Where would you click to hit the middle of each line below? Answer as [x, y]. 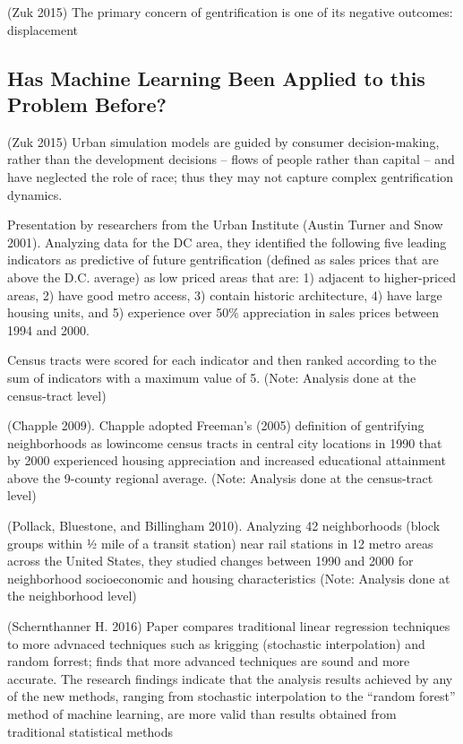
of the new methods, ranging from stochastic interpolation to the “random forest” [231, 696]
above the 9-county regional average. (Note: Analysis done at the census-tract [220, 477]
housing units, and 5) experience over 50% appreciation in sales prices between [223, 312]
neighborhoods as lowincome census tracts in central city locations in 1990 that [225, 442]
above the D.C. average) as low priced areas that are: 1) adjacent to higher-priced [232, 277]
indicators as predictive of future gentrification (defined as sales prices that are [223, 260]
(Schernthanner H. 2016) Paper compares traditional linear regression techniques [229, 626]
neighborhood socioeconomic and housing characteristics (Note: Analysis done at [229, 578]
